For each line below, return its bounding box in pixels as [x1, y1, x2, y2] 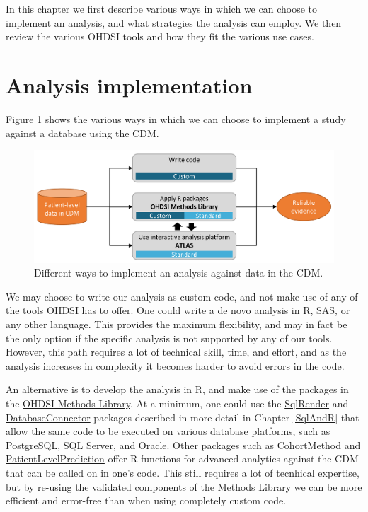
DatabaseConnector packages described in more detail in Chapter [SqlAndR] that [6, 409, 360, 424]
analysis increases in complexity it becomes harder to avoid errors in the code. [6, 358, 345, 373]
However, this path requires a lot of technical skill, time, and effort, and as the [6, 344, 347, 359]
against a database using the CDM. [6, 125, 159, 140]
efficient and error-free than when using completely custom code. [6, 493, 287, 508]
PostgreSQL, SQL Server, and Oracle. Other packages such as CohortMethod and [6, 437, 361, 452]
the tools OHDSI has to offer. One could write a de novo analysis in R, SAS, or [6, 303, 350, 318]
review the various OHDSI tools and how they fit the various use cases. [6, 29, 314, 44]
